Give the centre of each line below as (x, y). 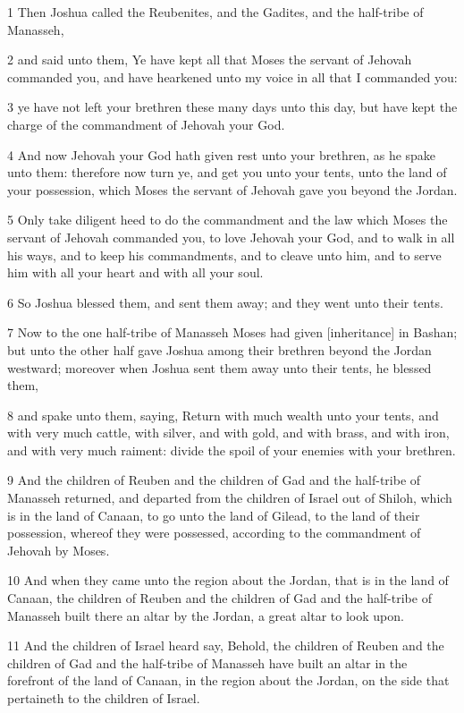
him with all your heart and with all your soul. (135, 272)
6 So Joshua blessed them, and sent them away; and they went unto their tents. (225, 302)
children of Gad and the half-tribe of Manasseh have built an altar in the (207, 662)
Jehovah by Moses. (59, 550)
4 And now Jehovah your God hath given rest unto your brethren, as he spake (222, 154)
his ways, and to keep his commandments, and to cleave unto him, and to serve (224, 255)
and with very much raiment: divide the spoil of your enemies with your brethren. (232, 450)
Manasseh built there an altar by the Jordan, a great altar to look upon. (206, 615)
